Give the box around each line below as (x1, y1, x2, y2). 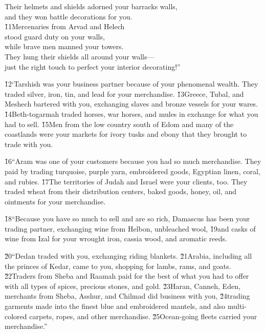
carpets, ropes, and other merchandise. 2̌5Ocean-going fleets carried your (29, 310, 257, 321)
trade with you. (5, 138, 53, 149)
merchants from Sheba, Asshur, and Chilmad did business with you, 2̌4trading (5, 290, 250, 301)
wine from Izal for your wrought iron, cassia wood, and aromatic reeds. (5, 233, 227, 244)
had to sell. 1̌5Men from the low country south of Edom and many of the (5, 118, 234, 129)
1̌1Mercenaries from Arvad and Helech (5, 21, 125, 32)
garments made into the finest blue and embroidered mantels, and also (5, 301, 226, 311)
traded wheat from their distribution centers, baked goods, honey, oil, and (5, 186, 237, 197)
